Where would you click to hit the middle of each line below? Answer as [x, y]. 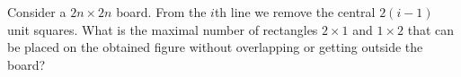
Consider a [37, 12]
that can [431, 29]
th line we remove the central [295, 12]
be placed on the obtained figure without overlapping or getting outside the [215, 47]
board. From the [161, 12]
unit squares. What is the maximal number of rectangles [163, 29]
